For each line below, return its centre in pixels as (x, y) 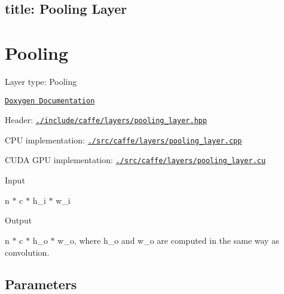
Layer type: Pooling (41, 81)
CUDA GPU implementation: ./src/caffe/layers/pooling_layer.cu (135, 160)
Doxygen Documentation (50, 101)
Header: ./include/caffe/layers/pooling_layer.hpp (106, 120)
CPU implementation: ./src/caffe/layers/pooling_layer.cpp (123, 140)
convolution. (27, 252)
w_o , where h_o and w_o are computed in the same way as (168, 240)
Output (19, 220)
